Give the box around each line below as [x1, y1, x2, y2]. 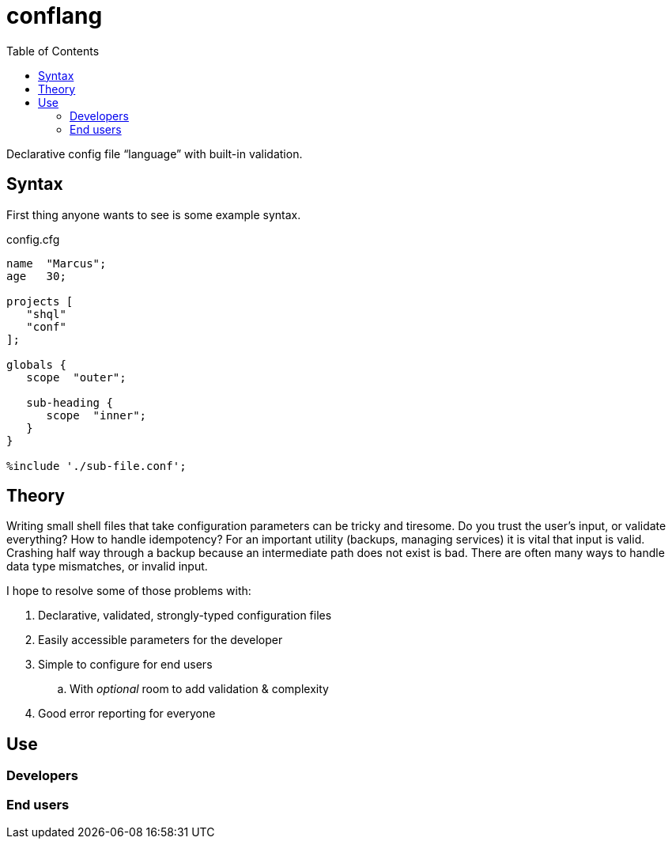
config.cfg [6, 232, 60, 246]
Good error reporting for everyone [38, 707, 216, 721]
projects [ [6, 294, 74, 308]
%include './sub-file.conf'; [6, 459, 187, 472]
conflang [6, 2, 103, 29]
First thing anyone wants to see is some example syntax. [6, 207, 301, 222]
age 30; [6, 269, 66, 282]
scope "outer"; [26, 370, 126, 384]
